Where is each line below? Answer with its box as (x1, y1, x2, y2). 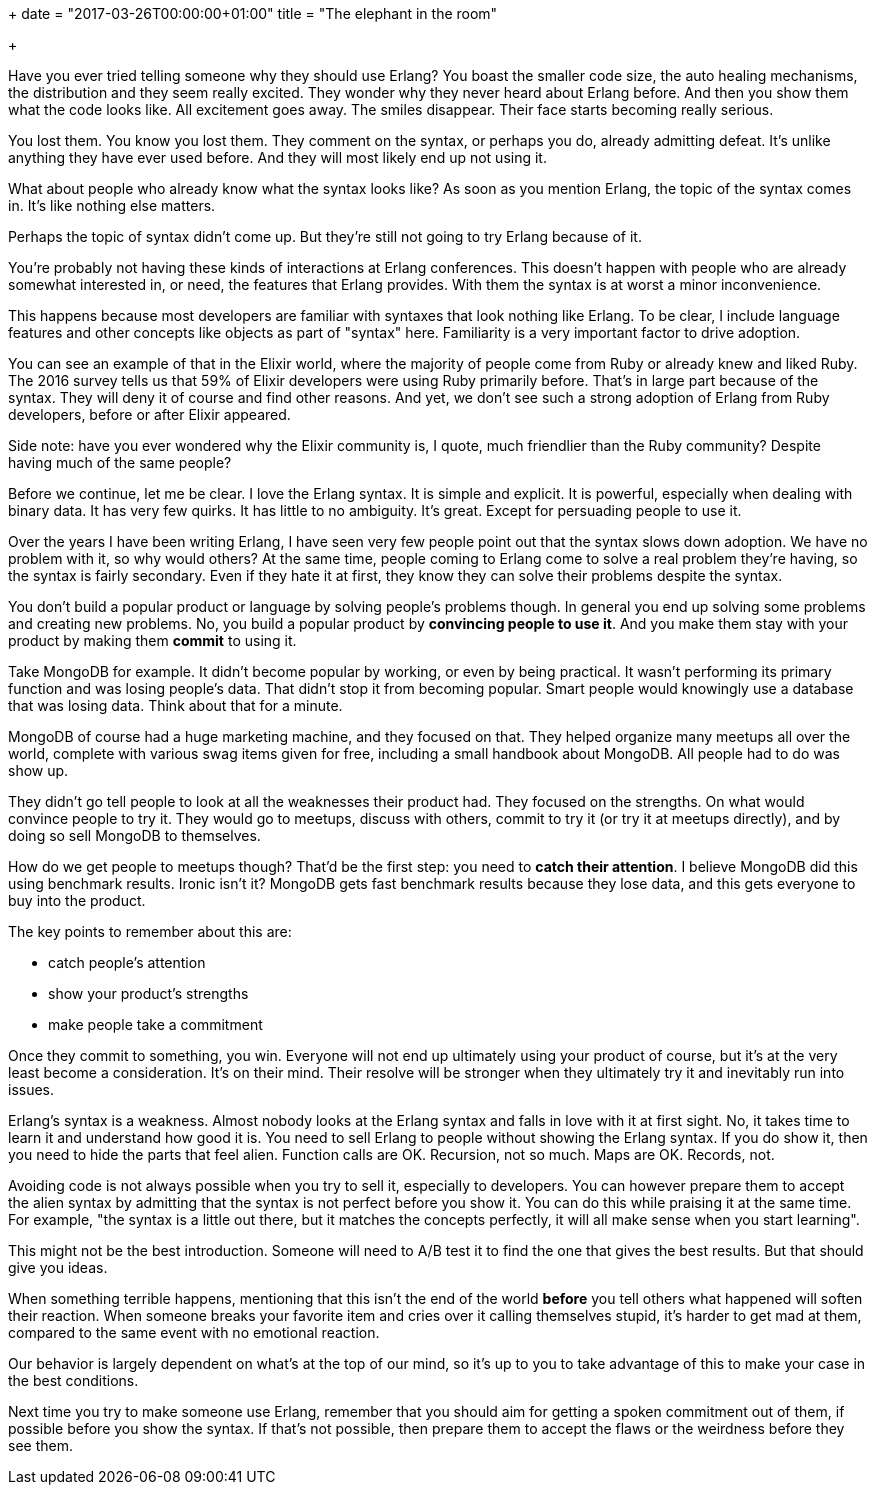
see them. (8, 1437, 73, 1454)
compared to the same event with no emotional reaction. (8, 1324, 380, 1341)
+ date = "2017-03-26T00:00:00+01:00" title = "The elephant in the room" (8, 5, 498, 22)
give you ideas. (8, 1259, 108, 1276)
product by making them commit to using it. (8, 632, 297, 649)
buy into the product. (8, 892, 146, 909)
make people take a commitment (48, 1016, 263, 1033)
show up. (8, 762, 69, 779)
